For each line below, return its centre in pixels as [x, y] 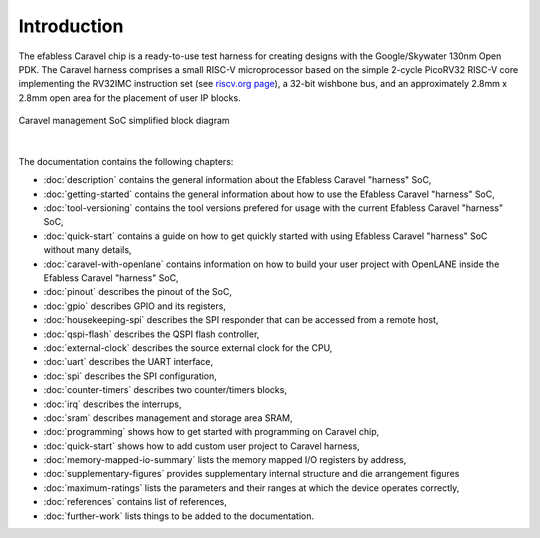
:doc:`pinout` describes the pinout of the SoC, [137, 292]
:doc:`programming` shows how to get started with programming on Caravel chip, [211, 432]
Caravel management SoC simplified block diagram [124, 121]
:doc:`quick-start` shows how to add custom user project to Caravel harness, [201, 446]
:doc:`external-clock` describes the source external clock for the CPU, [188, 347]
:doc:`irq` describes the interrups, [112, 404]
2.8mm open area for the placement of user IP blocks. [129, 97]
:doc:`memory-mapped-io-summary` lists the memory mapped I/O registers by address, [225, 460]
